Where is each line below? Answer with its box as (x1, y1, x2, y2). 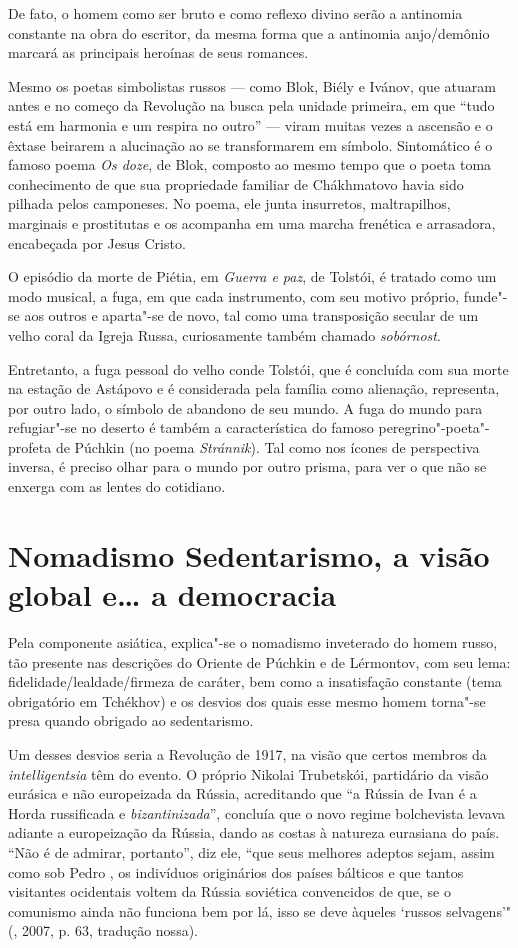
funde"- (463, 285, 508, 306)
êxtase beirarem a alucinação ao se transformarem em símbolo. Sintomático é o (8, 134, 493, 155)
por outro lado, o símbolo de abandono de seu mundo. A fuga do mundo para (8, 397, 483, 418)
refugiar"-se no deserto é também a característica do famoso (8, 417, 374, 438)
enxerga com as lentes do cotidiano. (8, 476, 226, 497)
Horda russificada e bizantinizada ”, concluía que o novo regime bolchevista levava (8, 802, 506, 823)
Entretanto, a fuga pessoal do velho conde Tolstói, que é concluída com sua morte (8, 358, 509, 379)
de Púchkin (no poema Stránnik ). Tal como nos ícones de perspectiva (55, 436, 480, 457)
